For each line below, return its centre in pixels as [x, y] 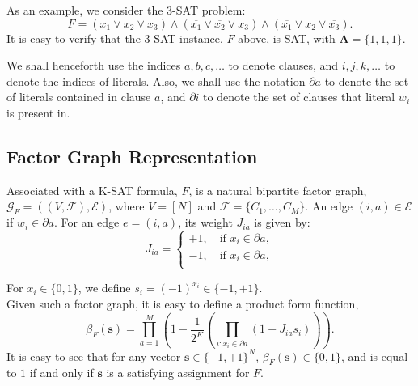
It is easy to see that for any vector [94, 356]
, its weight [205, 222]
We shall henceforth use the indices [94, 65]
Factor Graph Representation [132, 156]
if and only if [61, 373]
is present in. [38, 112]
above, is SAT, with [287, 38]
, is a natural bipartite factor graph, [278, 190]
